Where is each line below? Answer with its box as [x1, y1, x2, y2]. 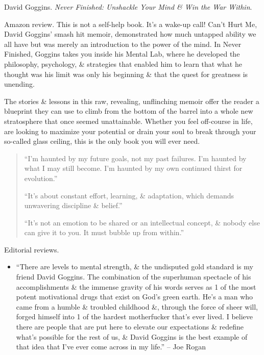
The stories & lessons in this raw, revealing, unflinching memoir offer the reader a [4, 95, 259, 106]
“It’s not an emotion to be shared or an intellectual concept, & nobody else [24, 217, 260, 227]
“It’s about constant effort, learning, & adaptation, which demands [24, 190, 234, 200]
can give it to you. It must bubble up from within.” [24, 227, 184, 238]
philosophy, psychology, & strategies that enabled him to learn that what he [4, 58, 242, 69]
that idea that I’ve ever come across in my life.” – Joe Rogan [16, 341, 206, 352]
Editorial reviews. [4, 244, 59, 255]
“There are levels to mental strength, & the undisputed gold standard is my [16, 261, 253, 272]
